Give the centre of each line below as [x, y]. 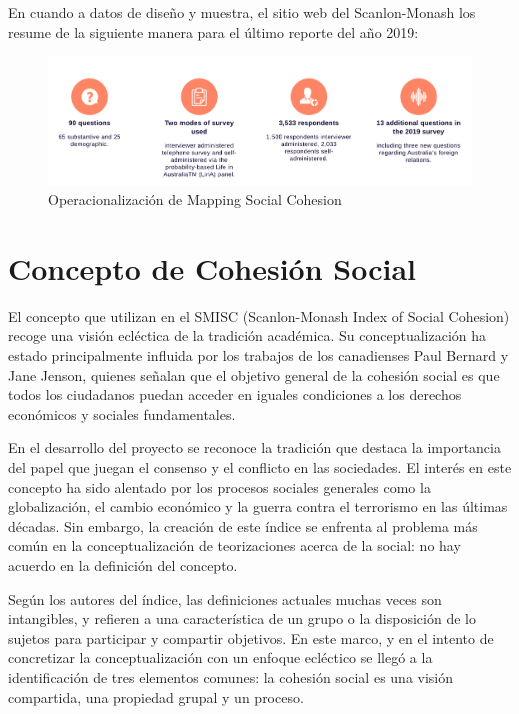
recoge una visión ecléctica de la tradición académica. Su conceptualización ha [247, 335]
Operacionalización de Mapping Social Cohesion [195, 199]
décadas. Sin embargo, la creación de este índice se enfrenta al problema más [243, 525]
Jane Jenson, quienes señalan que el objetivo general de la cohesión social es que [254, 374]
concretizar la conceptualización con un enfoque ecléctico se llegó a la [220, 657]
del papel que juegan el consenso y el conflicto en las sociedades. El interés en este [260, 466]
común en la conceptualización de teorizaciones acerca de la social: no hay [234, 545]
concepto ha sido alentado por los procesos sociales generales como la [219, 486]
